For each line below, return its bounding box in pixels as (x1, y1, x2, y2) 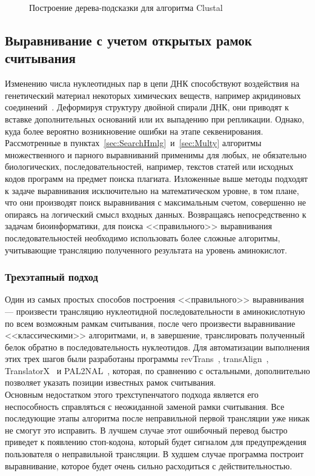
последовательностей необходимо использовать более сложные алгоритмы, (5, 231, 280, 244)
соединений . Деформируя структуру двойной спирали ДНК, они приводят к (5, 101, 289, 113)
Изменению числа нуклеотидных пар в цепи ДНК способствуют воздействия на (5, 77, 299, 90)
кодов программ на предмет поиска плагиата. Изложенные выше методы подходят (5, 172, 308, 184)
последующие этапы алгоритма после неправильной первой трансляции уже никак (5, 412, 310, 424)
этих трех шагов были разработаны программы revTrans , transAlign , (5, 352, 269, 365)
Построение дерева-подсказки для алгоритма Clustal (29, 1, 223, 13)
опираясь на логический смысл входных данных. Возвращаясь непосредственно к (5, 207, 307, 220)
